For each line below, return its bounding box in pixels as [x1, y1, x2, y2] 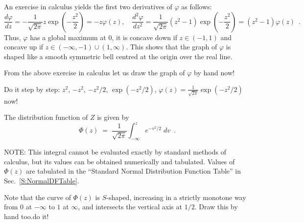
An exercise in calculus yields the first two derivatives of [4, 1, 172, 11]
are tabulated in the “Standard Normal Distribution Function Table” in [25, 166, 241, 176]
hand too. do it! [4, 211, 49, 221]
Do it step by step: [4, 84, 60, 94]
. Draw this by [194, 201, 238, 212]
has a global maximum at [30, 32, 106, 42]
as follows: [181, 1, 212, 11]
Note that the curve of [4, 192, 71, 202]
